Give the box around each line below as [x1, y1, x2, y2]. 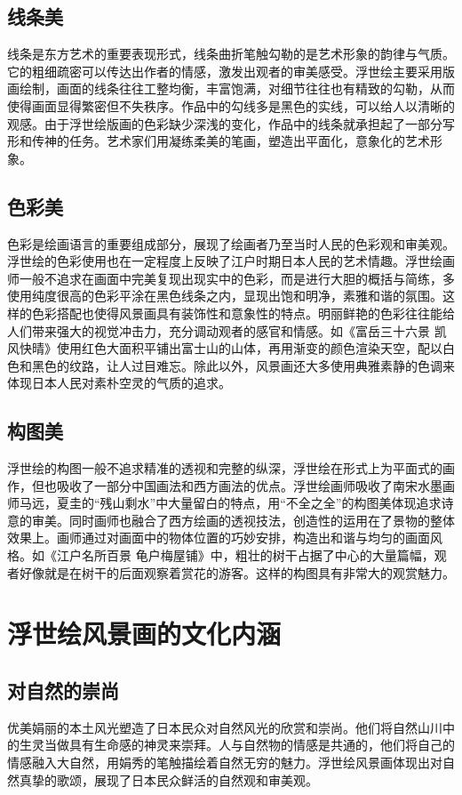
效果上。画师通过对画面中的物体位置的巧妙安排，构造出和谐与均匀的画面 [7, 528, 430, 547]
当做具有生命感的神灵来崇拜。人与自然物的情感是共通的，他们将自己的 [44, 735, 455, 754]
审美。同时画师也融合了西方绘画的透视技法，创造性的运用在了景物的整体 [31, 510, 455, 529]
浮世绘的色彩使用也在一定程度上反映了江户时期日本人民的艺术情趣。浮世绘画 [7, 252, 455, 270]
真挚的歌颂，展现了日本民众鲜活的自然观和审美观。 [19, 770, 318, 789]
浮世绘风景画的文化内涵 [7, 615, 282, 652]
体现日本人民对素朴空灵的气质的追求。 [7, 373, 231, 392]
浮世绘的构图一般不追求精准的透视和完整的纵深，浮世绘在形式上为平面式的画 [7, 459, 455, 478]
